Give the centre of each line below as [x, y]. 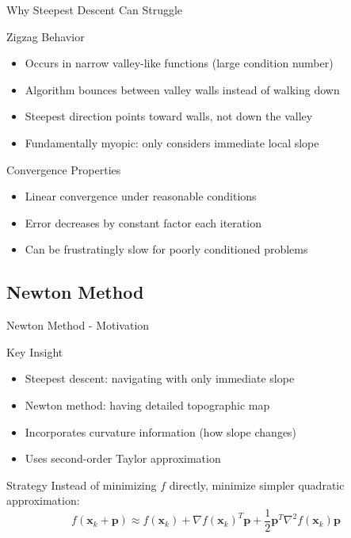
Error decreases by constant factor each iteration [143, 222]
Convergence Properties [64, 169]
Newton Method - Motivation [78, 325]
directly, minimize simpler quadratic [257, 485]
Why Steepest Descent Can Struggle [95, 10]
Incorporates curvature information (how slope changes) [161, 431]
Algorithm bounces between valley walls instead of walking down [182, 89]
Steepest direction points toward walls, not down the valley [169, 116]
